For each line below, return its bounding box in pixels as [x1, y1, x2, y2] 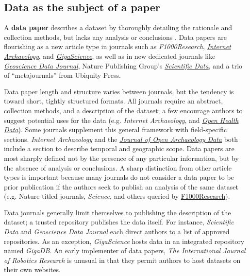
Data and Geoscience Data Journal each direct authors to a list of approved [4, 226, 230, 237]
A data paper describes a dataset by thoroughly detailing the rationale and [4, 22, 232, 33]
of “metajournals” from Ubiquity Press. [4, 70, 121, 80]
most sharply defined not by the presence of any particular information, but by [4, 153, 239, 163]
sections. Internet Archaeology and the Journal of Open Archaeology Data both [4, 134, 238, 144]
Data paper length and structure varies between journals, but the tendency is [4, 86, 234, 96]
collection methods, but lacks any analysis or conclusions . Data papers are [4, 32, 227, 42]
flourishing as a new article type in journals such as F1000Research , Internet [4, 41, 231, 52]
